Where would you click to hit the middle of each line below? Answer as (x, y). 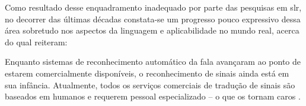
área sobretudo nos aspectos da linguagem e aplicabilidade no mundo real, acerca (152, 30)
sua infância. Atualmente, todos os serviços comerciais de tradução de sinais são (150, 85)
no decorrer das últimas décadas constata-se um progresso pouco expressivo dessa (153, 19)
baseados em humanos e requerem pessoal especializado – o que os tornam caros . (153, 96)
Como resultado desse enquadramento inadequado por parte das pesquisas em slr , (153, 7)
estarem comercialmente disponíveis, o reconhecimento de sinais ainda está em (147, 73)
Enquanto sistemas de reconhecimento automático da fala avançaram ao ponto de (153, 62)
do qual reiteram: (36, 42)
